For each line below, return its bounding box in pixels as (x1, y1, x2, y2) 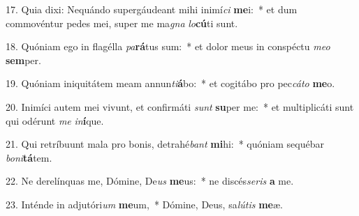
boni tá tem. (6, 150, 52, 164)
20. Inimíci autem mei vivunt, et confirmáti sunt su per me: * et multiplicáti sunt (6, 99, 354, 114)
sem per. (6, 52, 41, 67)
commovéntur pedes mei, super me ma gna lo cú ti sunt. (6, 15, 238, 30)
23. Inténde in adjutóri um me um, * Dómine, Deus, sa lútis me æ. (6, 196, 283, 211)
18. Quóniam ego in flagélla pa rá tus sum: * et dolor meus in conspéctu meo (6, 39, 330, 54)
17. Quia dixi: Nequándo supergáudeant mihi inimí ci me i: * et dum (6, 2, 298, 16)
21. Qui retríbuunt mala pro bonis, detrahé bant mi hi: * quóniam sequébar (6, 137, 324, 151)
